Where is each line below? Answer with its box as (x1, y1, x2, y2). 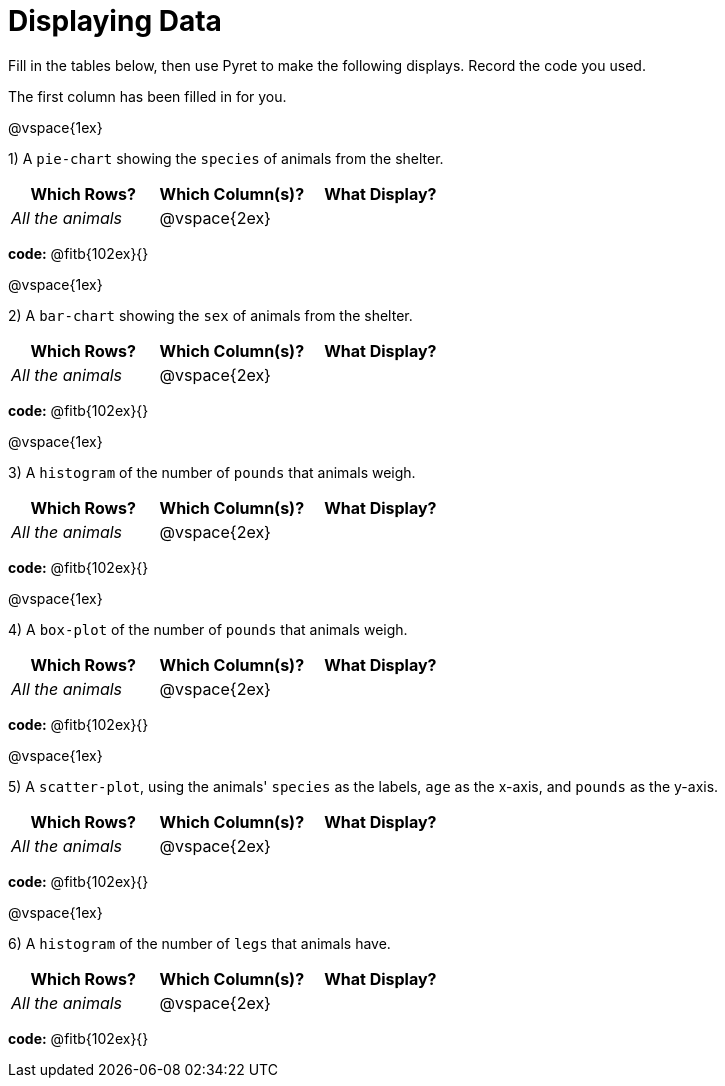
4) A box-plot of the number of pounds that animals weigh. (8, 620, 408, 638)
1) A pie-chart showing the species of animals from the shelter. (8, 149, 444, 167)
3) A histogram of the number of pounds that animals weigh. (8, 463, 416, 481)
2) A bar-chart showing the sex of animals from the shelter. (8, 306, 413, 324)
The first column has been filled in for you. (8, 87, 287, 105)
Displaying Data (8, 4, 222, 38)
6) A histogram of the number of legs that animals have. (8, 934, 391, 952)
